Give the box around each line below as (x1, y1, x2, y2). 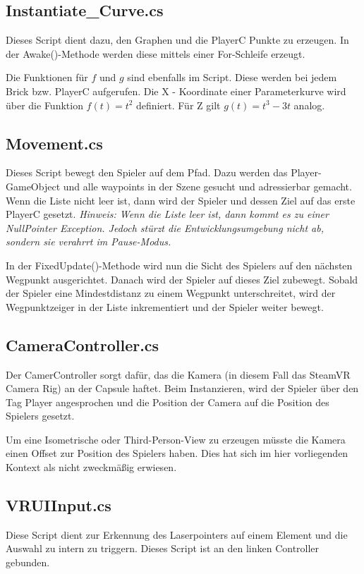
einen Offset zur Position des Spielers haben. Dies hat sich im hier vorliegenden (6, 446, 348, 460)
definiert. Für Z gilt (136, 97, 221, 112)
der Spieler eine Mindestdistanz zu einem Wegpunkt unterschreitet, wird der (6, 286, 336, 300)
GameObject (6, 178, 61, 193)
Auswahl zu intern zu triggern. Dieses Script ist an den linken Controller (6, 541, 320, 556)
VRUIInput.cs (6, 494, 111, 516)
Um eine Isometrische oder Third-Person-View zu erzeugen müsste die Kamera (6, 432, 346, 446)
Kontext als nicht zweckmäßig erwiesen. (6, 460, 177, 475)
